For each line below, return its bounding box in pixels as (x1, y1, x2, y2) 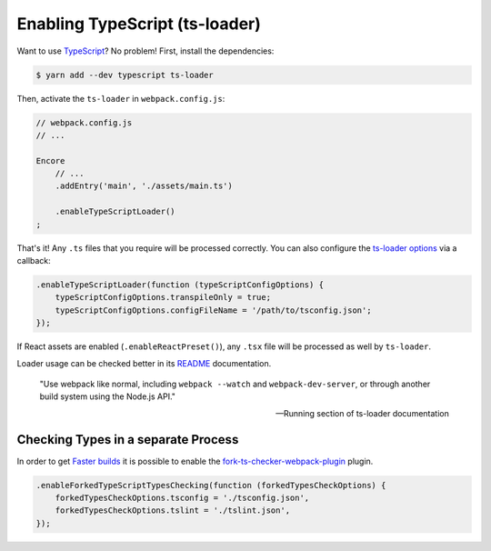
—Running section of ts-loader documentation (276, 407, 449, 418)
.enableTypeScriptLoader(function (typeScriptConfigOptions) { (35, 279, 325, 290)
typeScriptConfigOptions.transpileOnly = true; (55, 292, 272, 303)
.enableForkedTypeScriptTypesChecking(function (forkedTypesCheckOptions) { (35, 480, 386, 490)
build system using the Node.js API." (39, 391, 176, 402)
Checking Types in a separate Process (16, 432, 239, 447)
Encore (35, 155, 65, 165)
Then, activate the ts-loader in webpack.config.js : (16, 93, 225, 104)
